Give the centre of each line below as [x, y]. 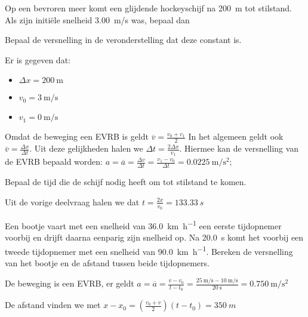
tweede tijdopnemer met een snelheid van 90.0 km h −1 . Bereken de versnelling [149, 250]
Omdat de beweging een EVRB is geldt [77, 136]
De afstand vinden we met [53, 305]
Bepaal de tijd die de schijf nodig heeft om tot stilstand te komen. [126, 182]
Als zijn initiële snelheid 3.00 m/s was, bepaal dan [97, 19]
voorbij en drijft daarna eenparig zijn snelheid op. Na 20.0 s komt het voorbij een [154, 237]
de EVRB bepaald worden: [54, 161]
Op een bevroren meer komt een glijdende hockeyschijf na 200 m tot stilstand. [148, 8]
